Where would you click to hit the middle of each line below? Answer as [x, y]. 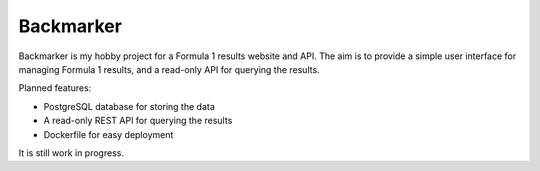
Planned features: [55, 88]
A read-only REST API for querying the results [138, 121]
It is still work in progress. [71, 152]
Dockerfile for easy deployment [108, 134]
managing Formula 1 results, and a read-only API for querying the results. [169, 69]
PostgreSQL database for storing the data [129, 106]
